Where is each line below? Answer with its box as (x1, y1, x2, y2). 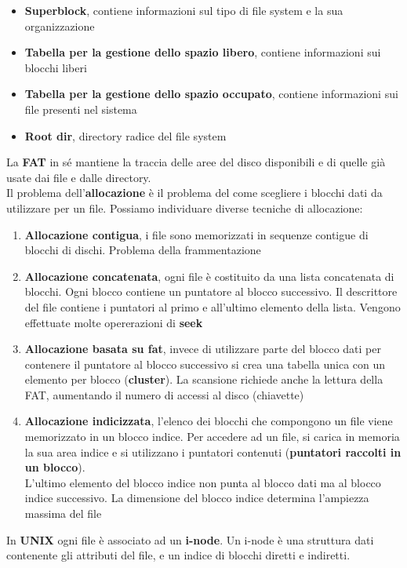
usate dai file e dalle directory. (6, 169, 151, 185)
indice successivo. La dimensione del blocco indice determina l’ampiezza (24, 490, 369, 506)
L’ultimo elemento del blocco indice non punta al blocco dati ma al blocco (24, 474, 381, 490)
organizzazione (24, 17, 95, 34)
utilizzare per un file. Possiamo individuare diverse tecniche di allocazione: (6, 199, 363, 216)
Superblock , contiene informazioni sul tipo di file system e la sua (24, 2, 343, 18)
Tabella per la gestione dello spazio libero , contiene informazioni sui (24, 44, 381, 60)
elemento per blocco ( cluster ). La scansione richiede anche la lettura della (24, 371, 383, 388)
